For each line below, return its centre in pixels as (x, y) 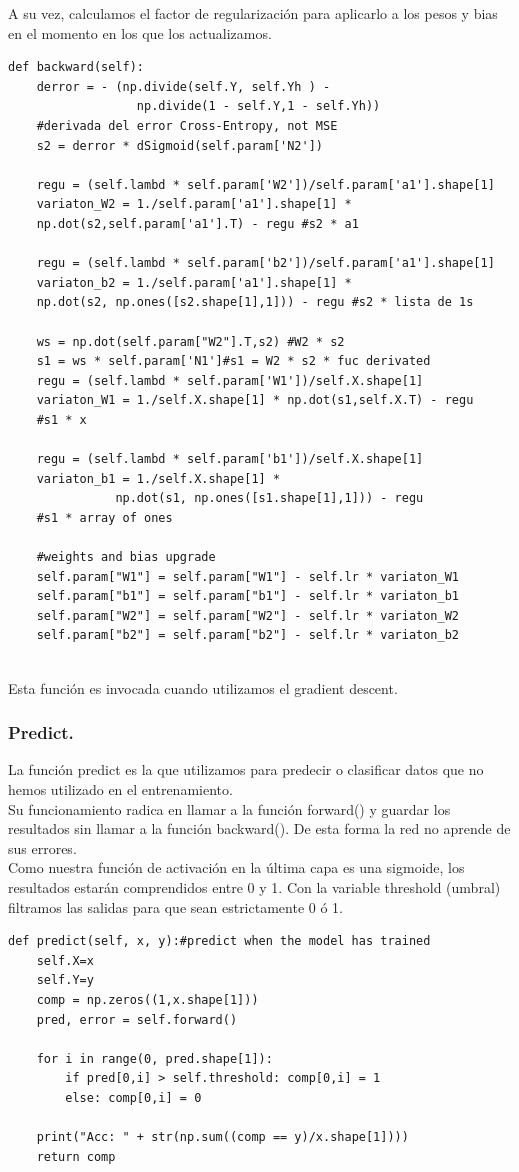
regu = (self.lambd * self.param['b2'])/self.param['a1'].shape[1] (265, 263)
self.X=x (65, 960)
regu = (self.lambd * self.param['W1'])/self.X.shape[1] (230, 380)
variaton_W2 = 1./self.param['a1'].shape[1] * (194, 204)
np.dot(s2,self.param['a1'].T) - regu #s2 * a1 (197, 223)
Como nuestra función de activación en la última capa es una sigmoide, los (236, 867)
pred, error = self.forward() (137, 1019)
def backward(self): (76, 67)
